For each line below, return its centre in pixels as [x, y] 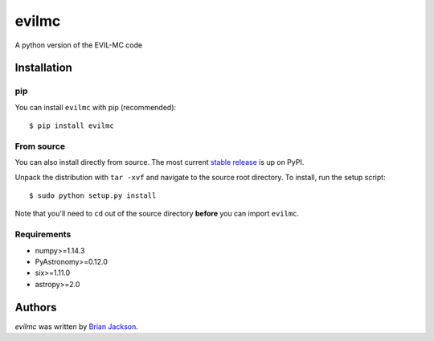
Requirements [43, 235]
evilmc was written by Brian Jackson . [76, 327]
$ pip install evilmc [72, 126]
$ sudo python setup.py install [93, 196]
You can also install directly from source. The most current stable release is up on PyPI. [160, 162]
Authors [36, 307]
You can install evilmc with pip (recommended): [96, 107]
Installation [43, 68]
